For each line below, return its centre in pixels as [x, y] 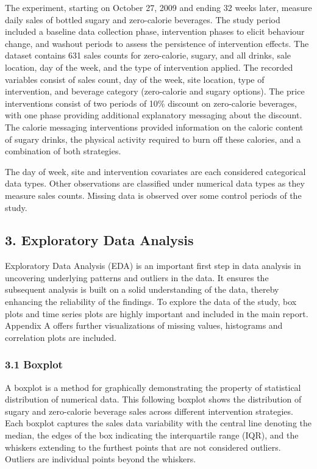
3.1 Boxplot [34, 364]
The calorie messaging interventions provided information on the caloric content [154, 127]
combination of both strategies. [63, 151]
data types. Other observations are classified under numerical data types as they [155, 183]
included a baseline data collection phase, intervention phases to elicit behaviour [155, 31]
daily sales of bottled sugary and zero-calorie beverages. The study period [143, 19]
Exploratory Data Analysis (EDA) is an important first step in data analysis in [153, 266]
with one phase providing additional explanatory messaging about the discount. [154, 115]
